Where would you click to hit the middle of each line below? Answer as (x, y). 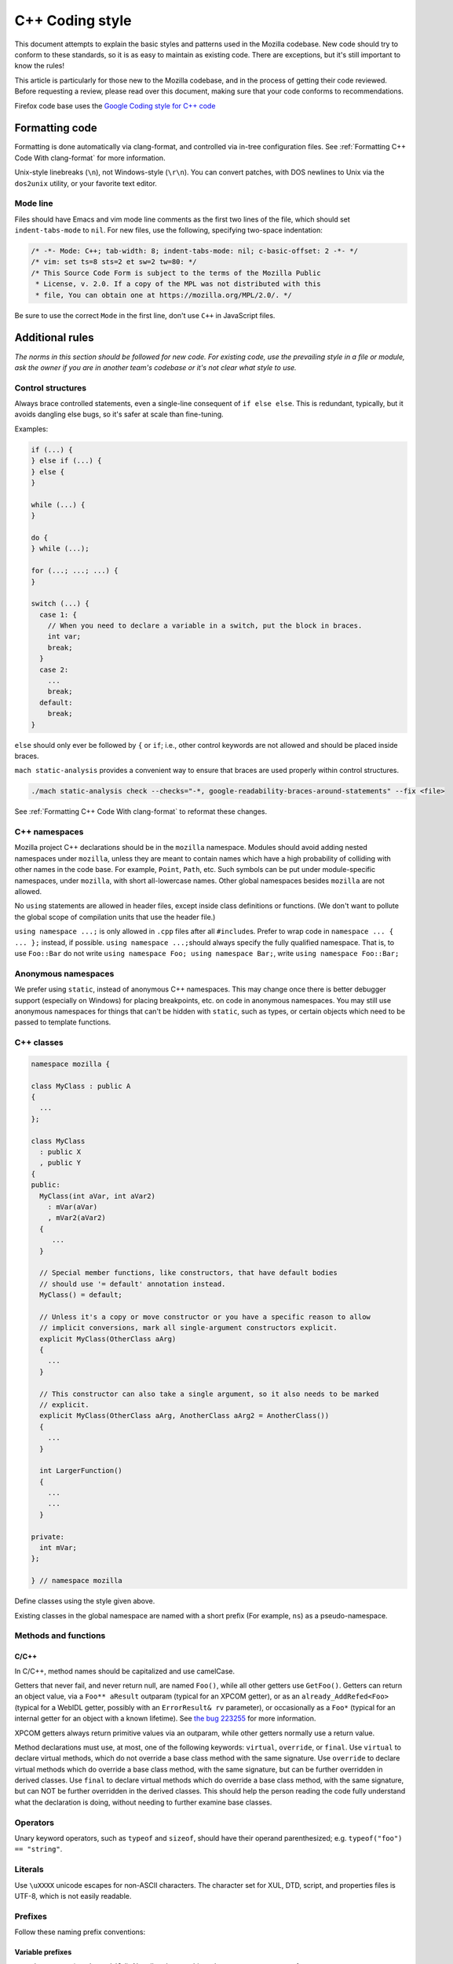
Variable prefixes (43, 1952)
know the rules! (39, 66)
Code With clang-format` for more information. (90, 158)
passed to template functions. (63, 1022)
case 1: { (58, 614)
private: (48, 1537)
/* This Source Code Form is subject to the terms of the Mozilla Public (176, 273)
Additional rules (54, 338)
